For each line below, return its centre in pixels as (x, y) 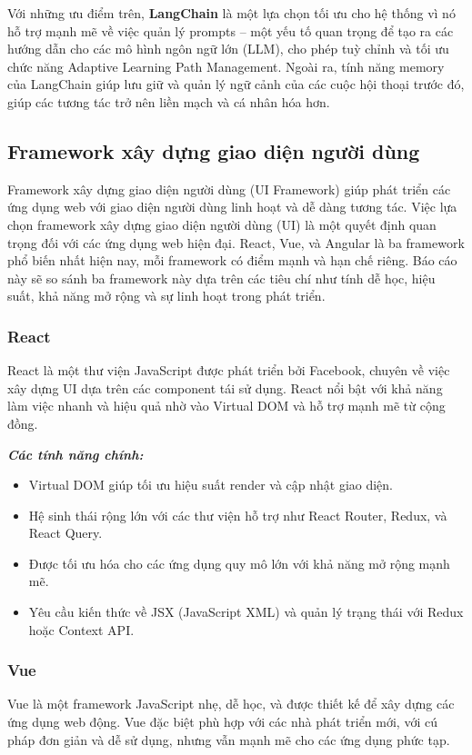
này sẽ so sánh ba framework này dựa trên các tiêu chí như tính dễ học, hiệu (221, 278)
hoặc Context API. (81, 629)
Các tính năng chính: (75, 454)
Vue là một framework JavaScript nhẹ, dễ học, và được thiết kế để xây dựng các (231, 704)
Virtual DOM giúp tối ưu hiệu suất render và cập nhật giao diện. (211, 485)
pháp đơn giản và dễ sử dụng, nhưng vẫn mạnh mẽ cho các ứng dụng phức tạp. (229, 739)
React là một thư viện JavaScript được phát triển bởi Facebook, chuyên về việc (229, 370)
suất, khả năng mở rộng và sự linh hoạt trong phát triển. (166, 296)
